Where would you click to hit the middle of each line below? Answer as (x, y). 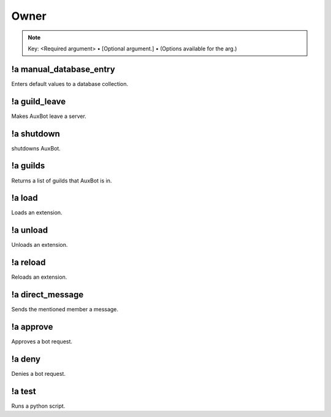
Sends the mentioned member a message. (65, 310)
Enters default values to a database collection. (70, 84)
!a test (24, 391)
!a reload (29, 263)
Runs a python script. (38, 406)
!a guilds (28, 166)
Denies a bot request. (38, 374)
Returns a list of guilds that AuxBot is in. (62, 181)
